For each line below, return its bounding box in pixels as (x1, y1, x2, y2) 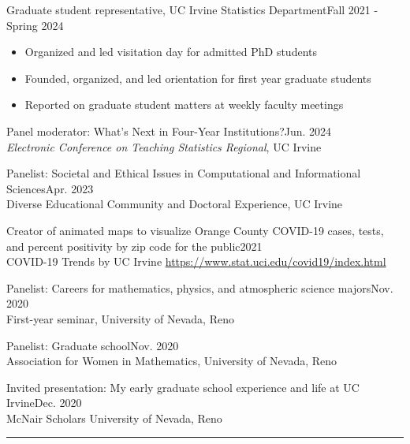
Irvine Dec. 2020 (6, 394, 82, 411)
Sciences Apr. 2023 (6, 180, 94, 196)
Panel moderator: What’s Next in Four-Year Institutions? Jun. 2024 (6, 122, 332, 139)
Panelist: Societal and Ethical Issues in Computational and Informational (6, 165, 361, 181)
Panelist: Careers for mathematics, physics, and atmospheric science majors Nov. (6, 279, 393, 296)
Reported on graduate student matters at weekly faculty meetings (24, 96, 344, 113)
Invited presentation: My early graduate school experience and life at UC (6, 379, 360, 395)
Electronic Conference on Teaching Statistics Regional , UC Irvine (6, 138, 322, 155)
